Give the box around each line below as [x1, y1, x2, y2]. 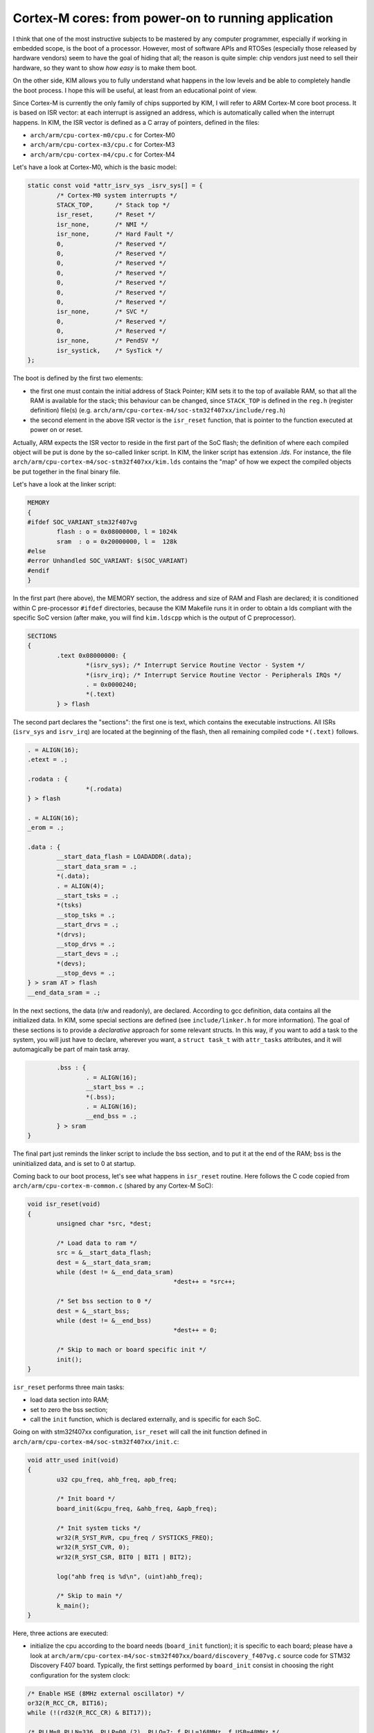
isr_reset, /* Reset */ [56, 211, 156, 218]
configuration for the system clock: [30, 1671, 131, 1679]
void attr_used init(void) [27, 1456, 119, 1464]
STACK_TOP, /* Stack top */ [56, 201, 170, 209]
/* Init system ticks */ [56, 1524, 141, 1532]
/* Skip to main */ [56, 1592, 123, 1600]
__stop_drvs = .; [56, 940, 116, 948]
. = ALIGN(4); [56, 882, 105, 890]
